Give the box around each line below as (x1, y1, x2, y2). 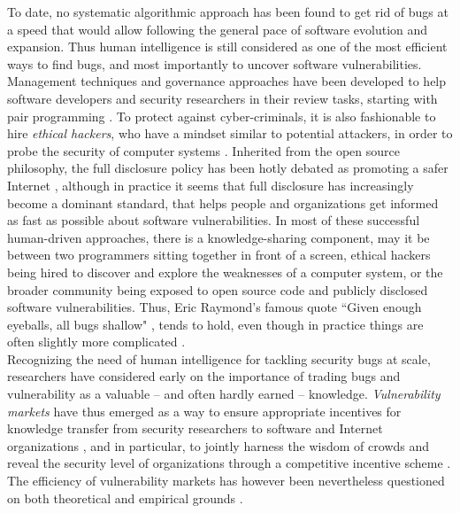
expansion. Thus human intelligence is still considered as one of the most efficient (7, 37, 448, 56)
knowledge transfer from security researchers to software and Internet (7, 419, 383, 438)
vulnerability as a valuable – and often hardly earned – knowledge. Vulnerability (7, 385, 441, 403)
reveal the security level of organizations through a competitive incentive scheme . (7, 454, 451, 472)
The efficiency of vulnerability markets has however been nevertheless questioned (7, 471, 445, 490)
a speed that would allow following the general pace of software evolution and (7, 19, 428, 38)
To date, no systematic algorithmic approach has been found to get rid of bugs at (7, 3, 448, 20)
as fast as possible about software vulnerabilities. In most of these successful (7, 211, 420, 229)
